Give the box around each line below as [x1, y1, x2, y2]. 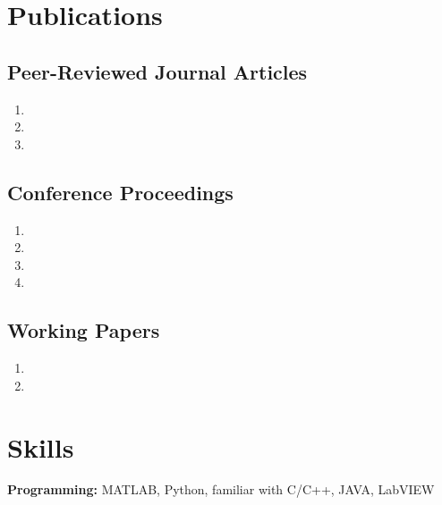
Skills [7, 428, 74, 465]
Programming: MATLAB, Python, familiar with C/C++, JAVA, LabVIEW [7, 480, 435, 499]
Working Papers [7, 316, 160, 344]
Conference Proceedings [7, 178, 234, 206]
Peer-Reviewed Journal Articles [7, 57, 308, 85]
